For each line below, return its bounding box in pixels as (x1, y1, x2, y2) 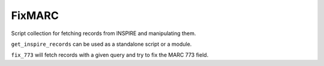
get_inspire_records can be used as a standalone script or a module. (11, 40, 192, 48)
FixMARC (11, 9, 59, 22)
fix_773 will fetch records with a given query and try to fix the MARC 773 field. (11, 51, 209, 59)
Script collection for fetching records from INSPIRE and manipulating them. (11, 30, 196, 37)
